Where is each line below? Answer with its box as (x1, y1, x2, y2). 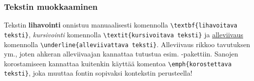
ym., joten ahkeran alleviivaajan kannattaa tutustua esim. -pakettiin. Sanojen (4, 49, 238, 59)
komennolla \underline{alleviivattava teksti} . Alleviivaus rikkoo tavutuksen (4, 39, 251, 49)
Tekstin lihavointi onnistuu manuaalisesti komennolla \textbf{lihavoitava (4, 20, 238, 30)
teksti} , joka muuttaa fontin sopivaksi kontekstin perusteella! (4, 68, 192, 78)
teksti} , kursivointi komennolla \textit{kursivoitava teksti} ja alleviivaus (4, 29, 244, 39)
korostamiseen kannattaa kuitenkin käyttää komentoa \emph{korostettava (4, 58, 232, 68)
